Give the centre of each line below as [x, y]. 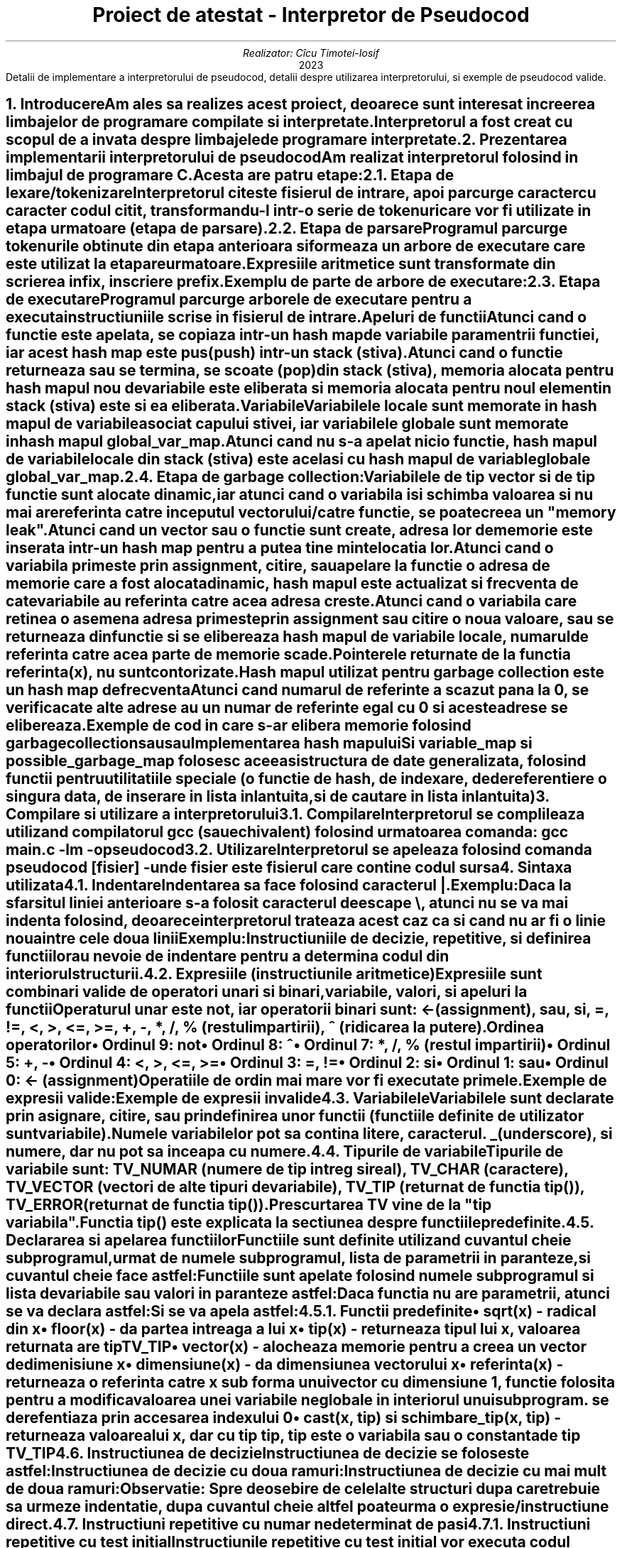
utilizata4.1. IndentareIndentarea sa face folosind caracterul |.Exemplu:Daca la [289, 885]
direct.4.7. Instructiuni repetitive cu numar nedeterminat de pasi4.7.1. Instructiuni [298, 1525]
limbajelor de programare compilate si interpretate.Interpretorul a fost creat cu [289, 122]
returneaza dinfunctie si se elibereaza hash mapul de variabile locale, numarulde [298, 637]
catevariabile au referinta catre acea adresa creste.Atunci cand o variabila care [291, 601]
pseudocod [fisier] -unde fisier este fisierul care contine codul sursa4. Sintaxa [289, 868]
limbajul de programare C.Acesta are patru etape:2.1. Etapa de [230, 175]
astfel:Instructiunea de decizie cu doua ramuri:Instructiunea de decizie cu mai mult [306, 1471]
